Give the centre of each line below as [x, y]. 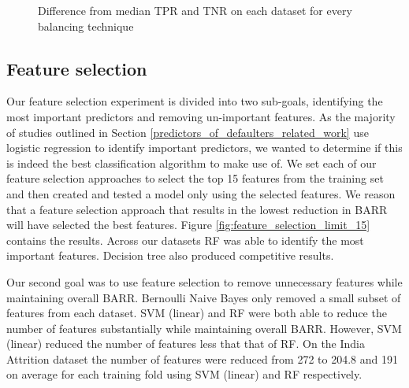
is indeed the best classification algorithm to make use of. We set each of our [191, 163]
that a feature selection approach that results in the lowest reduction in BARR [197, 209]
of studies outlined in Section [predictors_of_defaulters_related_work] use [188, 132]
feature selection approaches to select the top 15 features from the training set [195, 178]
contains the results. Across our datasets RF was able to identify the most [185, 240]
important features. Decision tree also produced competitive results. [170, 255]
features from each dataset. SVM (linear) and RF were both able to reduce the [197, 313]
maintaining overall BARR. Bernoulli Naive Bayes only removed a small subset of [204, 297]
